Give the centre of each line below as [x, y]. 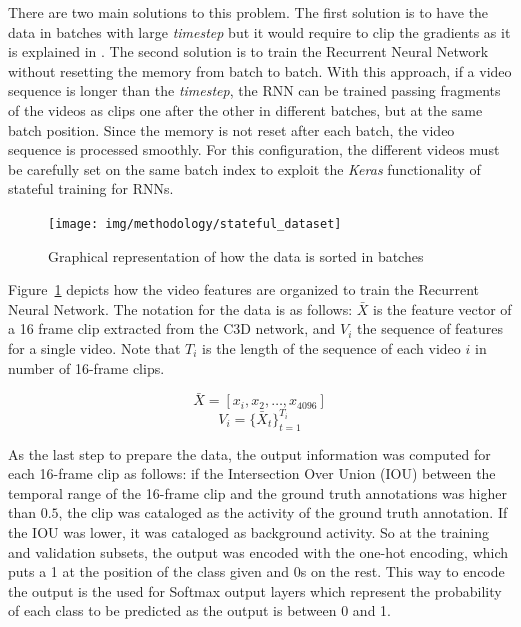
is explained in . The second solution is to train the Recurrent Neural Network [248, 51]
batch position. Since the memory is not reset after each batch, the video [231, 129]
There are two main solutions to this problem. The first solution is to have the [248, 12]
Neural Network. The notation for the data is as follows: [180, 308]
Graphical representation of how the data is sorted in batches [236, 255]
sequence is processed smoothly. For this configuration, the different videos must [254, 149]
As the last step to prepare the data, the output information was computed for [249, 453]
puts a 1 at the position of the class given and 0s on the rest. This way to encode [256, 571]
